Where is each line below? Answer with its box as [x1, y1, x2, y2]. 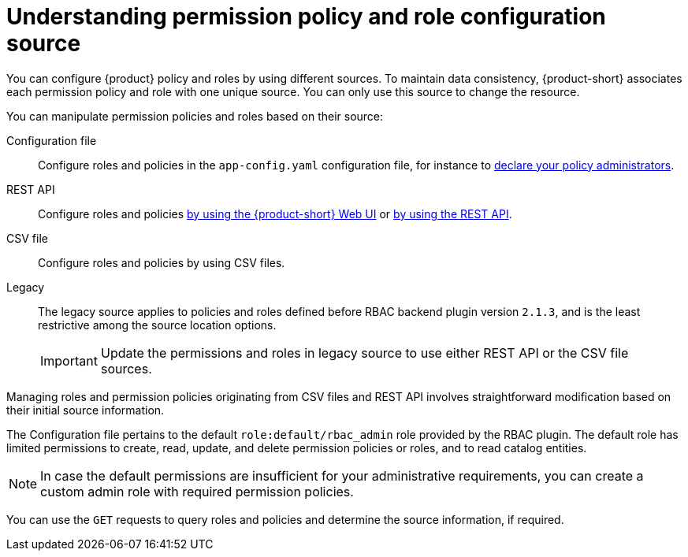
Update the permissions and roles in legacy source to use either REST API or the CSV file [100, 344, 629, 361]
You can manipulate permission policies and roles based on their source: [6, 109, 384, 123]
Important [40, 352, 98, 369]
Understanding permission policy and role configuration [6, 3, 606, 30]
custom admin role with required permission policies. [40, 483, 354, 499]
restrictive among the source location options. [38, 317, 277, 332]
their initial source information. [6, 403, 165, 417]
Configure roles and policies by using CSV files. [38, 255, 285, 269]
